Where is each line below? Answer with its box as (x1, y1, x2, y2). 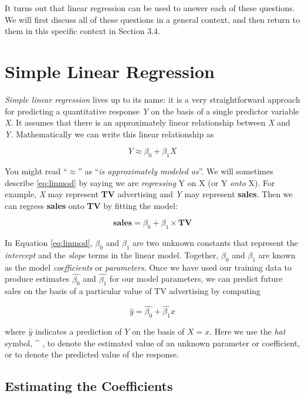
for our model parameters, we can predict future (109, 272, 283, 285)
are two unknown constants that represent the (133, 237, 298, 249)
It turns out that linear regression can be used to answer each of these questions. (5, 2, 295, 14)
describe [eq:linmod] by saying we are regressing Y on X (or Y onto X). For (5, 176, 275, 188)
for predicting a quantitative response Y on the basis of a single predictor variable (5, 104, 299, 117)
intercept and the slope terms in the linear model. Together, (5, 249, 219, 261)
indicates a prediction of (35, 325, 122, 338)
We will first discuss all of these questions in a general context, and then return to (5, 13, 300, 25)
